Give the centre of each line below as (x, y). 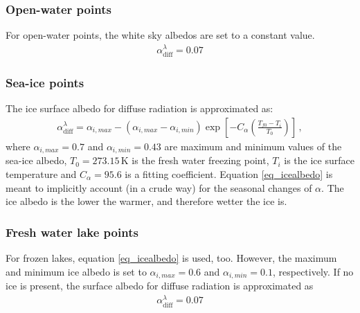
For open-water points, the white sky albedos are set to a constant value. (160, 35)
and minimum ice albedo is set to (76, 271)
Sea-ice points (45, 82)
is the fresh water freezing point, (200, 160)
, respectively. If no (313, 271)
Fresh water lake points (72, 232)
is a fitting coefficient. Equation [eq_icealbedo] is (229, 173)
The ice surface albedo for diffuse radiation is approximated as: (139, 108)
